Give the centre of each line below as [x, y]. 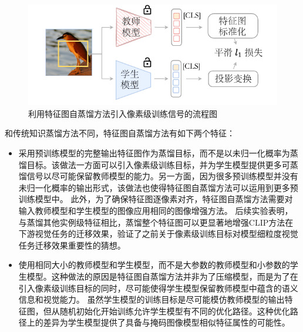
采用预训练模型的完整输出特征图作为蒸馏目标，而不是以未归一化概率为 [154, 153]
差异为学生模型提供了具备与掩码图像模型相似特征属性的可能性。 [166, 322]
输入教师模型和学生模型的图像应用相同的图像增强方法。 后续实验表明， [156, 211]
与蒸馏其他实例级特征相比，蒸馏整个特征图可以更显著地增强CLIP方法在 [156, 222]
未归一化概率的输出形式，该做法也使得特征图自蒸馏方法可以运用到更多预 [158, 187]
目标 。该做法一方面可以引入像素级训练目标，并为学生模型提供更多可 [158, 164]
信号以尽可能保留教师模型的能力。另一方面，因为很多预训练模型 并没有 [162, 176]
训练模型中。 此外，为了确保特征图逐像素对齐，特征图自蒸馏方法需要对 [156, 199]
